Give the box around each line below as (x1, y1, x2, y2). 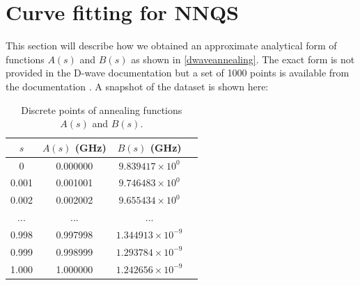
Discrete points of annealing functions (21, 102, 182, 117)
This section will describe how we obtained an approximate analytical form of (6, 38, 337, 53)
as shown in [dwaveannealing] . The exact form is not (131, 51, 355, 66)
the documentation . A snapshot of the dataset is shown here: (6, 79, 269, 93)
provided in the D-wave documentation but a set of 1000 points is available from (6, 65, 350, 80)
